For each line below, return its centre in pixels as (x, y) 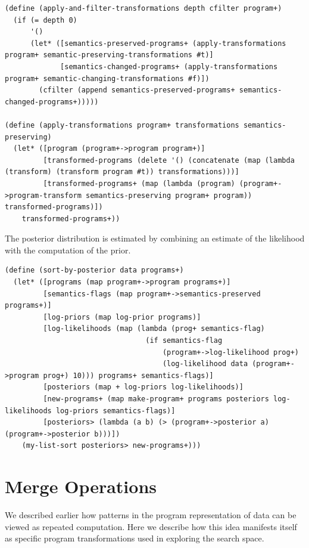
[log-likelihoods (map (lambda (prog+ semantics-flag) (154, 329)
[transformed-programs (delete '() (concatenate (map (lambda (169, 160)
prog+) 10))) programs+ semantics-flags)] (128, 375)
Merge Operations (81, 486)
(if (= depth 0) (45, 20)
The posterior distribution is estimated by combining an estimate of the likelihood (155, 238)
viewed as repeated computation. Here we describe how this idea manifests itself (151, 526)
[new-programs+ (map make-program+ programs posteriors (156, 399)
